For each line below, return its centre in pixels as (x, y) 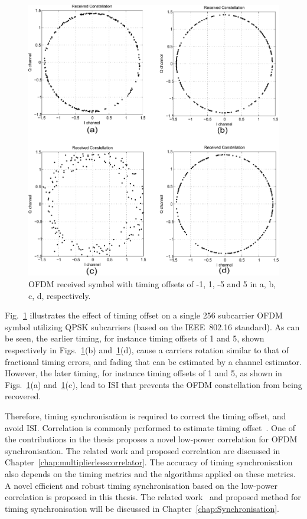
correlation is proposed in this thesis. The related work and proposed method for (153, 497)
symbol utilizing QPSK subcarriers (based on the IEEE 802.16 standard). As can (152, 326)
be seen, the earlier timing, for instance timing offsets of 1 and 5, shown (135, 338)
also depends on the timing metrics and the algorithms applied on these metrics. (150, 473)
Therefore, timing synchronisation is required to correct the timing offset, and (146, 415)
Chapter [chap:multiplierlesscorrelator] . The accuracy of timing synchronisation (149, 462)
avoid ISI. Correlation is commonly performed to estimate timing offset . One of (150, 427)
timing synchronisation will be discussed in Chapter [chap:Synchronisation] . (142, 508)
